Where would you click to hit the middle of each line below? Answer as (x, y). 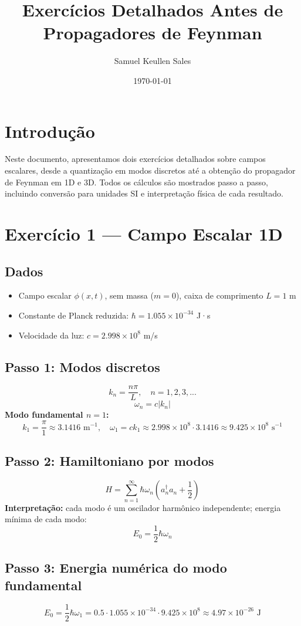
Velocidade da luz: (51, 335)
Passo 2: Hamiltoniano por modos (109, 461)
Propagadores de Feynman (153, 33)
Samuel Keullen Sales (153, 61)
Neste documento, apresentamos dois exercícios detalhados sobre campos (135, 159)
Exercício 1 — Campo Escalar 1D (144, 234)
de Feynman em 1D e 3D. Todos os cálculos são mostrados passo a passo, (136, 182)
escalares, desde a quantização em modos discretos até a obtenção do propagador (150, 170)
